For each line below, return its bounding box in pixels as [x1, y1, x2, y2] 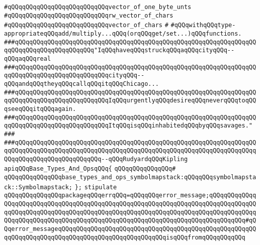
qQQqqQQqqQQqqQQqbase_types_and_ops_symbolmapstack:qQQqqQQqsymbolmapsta [4, 174, 256, 181]
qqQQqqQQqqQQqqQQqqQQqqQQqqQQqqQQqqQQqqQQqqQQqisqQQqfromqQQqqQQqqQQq [4, 233, 245, 241]
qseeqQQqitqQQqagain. [4, 105, 76, 112]
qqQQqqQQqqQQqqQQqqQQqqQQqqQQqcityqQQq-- [4, 72, 145, 79]
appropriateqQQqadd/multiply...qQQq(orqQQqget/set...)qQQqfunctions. [4, 30, 242, 37]
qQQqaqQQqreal [4, 55, 51, 62]
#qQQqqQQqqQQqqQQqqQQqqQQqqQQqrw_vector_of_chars [4, 12, 174, 19]
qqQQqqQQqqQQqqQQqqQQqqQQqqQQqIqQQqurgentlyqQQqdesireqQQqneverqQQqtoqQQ [4, 97, 256, 104]
